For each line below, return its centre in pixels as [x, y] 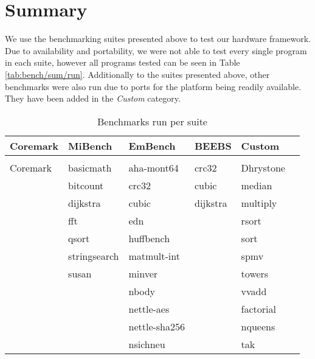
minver [143, 273]
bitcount [86, 185]
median [257, 185]
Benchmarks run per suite [152, 121]
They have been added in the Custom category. [93, 98]
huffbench [149, 238]
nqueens [258, 326]
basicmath [90, 167]
